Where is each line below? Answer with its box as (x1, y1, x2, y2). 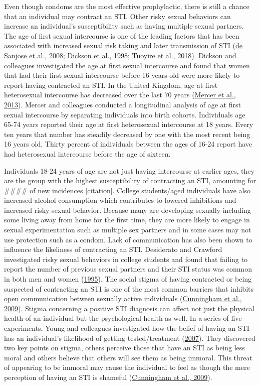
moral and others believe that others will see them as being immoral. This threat (4, 352, 252, 362)
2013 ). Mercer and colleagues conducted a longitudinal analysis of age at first (4, 99, 241, 109)
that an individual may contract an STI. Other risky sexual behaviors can (4, 11, 231, 21)
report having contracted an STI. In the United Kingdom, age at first (4, 79, 218, 90)
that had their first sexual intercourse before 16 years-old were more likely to (4, 70, 240, 80)
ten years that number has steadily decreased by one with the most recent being (4, 128, 250, 139)
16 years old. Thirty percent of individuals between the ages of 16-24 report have (4, 139, 252, 149)
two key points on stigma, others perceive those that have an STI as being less (4, 342, 245, 353)
